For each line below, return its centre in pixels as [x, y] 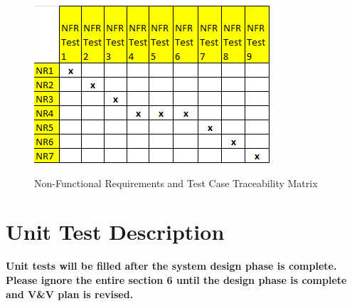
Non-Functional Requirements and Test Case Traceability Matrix [176, 183]
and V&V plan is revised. [70, 294]
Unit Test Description [115, 232]
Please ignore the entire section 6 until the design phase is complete [176, 279]
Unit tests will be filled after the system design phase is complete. [171, 266]
